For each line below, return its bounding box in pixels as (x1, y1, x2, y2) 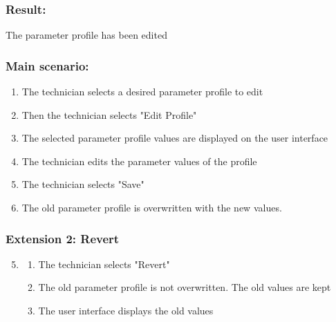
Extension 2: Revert (6, 229, 120, 247)
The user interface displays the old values (38, 303, 214, 317)
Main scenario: (6, 57, 89, 74)
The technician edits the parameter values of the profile (21, 153, 257, 168)
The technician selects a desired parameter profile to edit (21, 84, 263, 99)
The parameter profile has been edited (6, 28, 167, 42)
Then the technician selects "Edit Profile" (21, 107, 197, 122)
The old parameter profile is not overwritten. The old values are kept (38, 280, 331, 294)
